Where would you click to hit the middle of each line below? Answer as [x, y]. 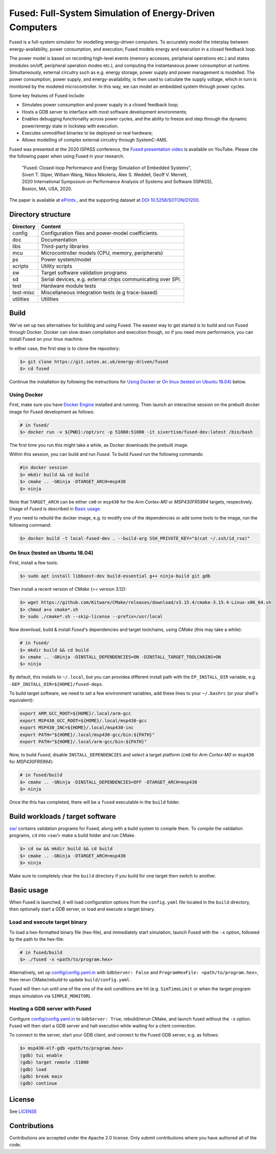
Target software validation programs [84, 273]
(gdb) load [33, 1069]
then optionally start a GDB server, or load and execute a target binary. [82, 909]
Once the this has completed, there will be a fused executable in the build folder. [95, 802]
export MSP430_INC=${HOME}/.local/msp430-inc [77, 728]
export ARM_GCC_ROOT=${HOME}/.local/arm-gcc [76, 714]
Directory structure [40, 214]
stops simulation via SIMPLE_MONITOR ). [50, 996]
